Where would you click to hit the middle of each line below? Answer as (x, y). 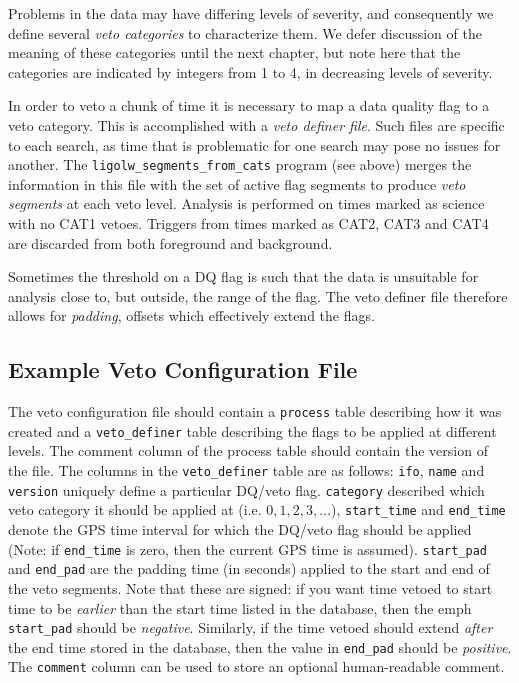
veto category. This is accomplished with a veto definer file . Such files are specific (256, 124)
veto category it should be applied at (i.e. (135, 509)
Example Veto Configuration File (183, 369)
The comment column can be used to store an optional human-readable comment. (256, 666)
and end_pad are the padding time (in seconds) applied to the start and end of (249, 568)
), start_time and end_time (418, 509)
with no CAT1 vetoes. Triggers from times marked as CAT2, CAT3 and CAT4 (248, 223)
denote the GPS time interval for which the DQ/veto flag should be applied (240, 529)
